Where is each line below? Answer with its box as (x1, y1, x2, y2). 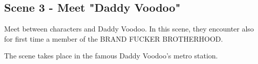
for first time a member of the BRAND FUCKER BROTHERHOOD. (4, 33, 223, 44)
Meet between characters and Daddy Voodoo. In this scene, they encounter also (4, 23, 254, 34)
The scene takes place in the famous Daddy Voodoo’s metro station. (4, 50, 218, 61)
